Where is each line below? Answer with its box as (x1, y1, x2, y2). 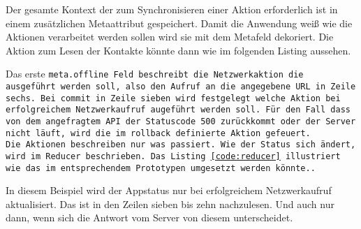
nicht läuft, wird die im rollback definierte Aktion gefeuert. (6, 128, 311, 138)
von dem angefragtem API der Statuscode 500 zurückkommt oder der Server (6, 117, 356, 126)
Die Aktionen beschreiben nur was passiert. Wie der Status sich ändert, (6, 140, 356, 150)
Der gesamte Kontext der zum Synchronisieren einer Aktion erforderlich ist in (6, 2, 338, 16)
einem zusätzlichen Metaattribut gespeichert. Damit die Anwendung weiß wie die (6, 15, 353, 30)
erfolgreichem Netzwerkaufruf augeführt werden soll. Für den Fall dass (6, 105, 351, 115)
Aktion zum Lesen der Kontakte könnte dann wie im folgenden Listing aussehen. (6, 43, 351, 57)
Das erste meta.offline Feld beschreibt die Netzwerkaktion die (6, 66, 304, 81)
